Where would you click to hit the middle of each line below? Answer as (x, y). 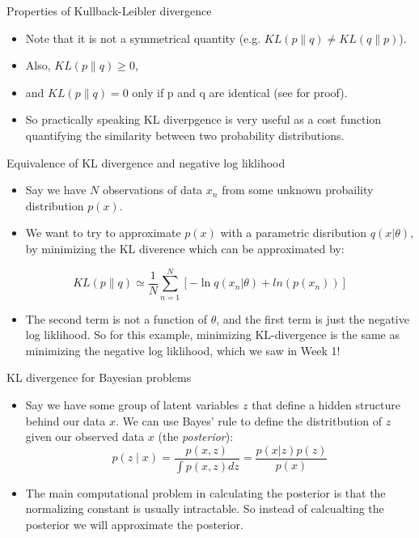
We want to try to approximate (103, 233)
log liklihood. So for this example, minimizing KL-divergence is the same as (212, 335)
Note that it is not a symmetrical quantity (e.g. (143, 38)
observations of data (153, 190)
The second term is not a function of (116, 318)
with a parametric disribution (294, 233)
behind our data (66, 420)
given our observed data (85, 436)
